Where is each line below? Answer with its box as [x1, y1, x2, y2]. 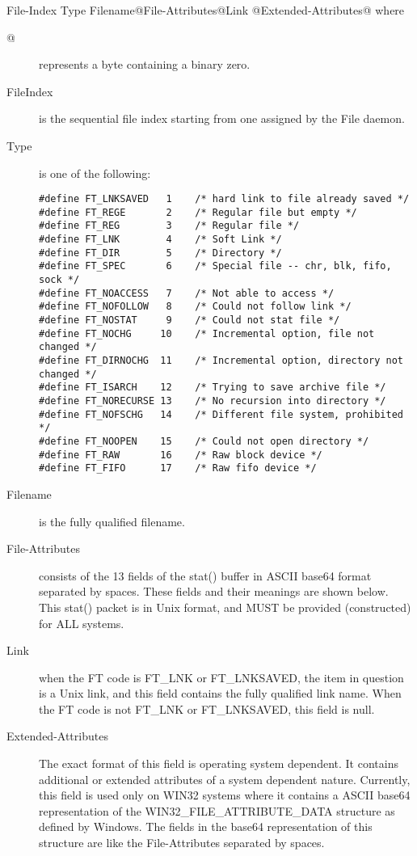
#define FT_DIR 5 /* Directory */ [39, 247, 282, 259]
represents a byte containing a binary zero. [39, 56, 251, 73]
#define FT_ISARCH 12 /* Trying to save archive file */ [39, 382, 386, 394]
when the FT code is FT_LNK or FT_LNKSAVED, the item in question [39, 668, 404, 685]
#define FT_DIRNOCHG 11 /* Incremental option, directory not [39, 355, 404, 367]
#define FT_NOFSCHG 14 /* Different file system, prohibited [39, 408, 404, 420]
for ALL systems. [39, 614, 124, 631]
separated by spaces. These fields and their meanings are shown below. [39, 583, 389, 600]
